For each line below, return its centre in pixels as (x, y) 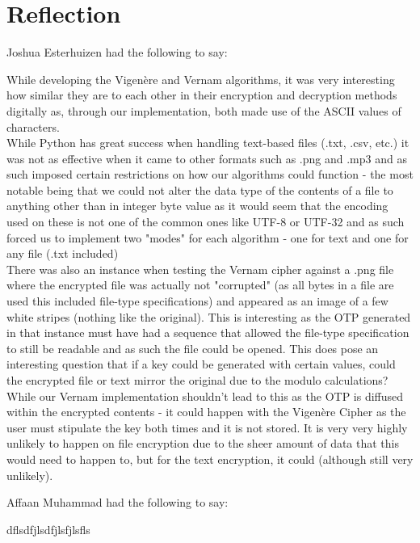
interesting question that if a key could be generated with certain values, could (201, 364)
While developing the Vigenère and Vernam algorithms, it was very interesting (201, 79)
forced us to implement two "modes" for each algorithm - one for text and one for (208, 237)
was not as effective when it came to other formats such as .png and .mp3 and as (207, 158)
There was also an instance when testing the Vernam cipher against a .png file (200, 269)
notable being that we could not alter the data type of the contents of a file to (200, 189)
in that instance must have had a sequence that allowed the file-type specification (208, 333)
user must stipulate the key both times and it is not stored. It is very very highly (207, 427)
